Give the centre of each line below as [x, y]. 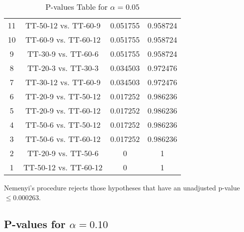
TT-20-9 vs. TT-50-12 [63, 96]
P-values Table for [76, 7]
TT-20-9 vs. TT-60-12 [63, 110]
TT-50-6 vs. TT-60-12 [63, 139]
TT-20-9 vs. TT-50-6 [63, 153]
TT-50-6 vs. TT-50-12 [63, 125]
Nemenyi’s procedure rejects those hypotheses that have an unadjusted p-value [122, 187]
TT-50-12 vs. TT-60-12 [63, 167]
